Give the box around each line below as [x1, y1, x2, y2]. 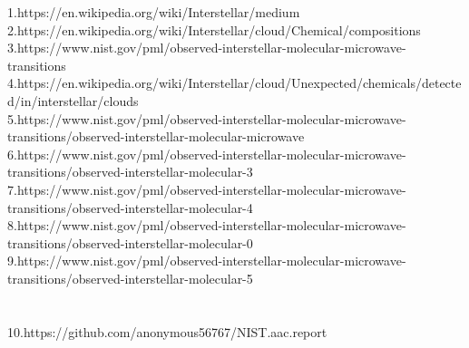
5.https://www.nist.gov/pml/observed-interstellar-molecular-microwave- [7, 109, 406, 128]
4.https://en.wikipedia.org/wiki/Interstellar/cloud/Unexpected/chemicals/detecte [7, 73, 462, 92]
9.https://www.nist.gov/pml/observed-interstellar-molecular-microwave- [7, 251, 406, 270]
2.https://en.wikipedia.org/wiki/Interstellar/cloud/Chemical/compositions [7, 20, 421, 39]
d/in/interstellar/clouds [7, 91, 139, 110]
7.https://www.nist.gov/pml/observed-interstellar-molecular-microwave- [7, 179, 406, 198]
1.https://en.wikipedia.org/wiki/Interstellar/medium [7, 3, 300, 21]
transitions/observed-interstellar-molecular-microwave [7, 127, 305, 146]
